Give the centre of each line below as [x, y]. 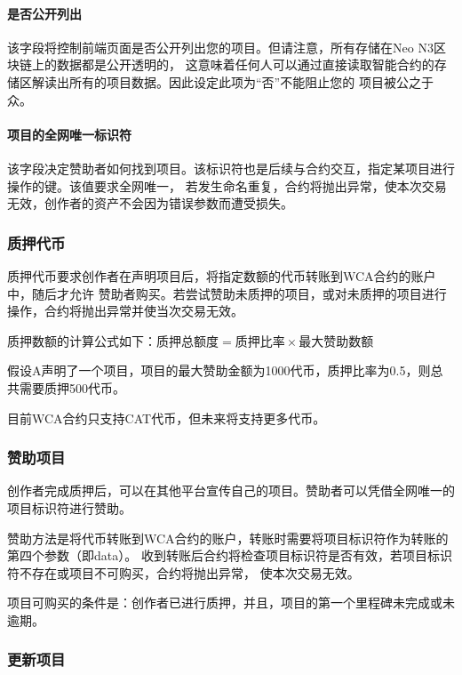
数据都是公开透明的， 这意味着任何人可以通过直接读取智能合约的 [245, 64]
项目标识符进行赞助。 [69, 507]
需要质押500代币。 [72, 387]
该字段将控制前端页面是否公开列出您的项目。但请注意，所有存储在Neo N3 [220, 47]
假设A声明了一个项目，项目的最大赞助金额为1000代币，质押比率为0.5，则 [219, 370]
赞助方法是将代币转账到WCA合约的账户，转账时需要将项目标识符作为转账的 [228, 538]
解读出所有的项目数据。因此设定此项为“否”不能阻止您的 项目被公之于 [232, 81]
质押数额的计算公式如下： [82, 340]
